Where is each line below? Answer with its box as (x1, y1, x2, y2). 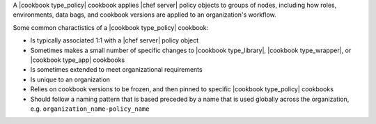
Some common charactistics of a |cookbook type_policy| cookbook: (13, 23, 209, 31)
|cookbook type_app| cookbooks (30, 56, 125, 64)
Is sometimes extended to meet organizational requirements (30, 65, 203, 74)
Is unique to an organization (30, 75, 111, 84)
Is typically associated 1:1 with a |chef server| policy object (30, 36, 199, 45)
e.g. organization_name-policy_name (30, 104, 150, 113)
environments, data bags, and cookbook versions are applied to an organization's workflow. (13, 10, 276, 19)
